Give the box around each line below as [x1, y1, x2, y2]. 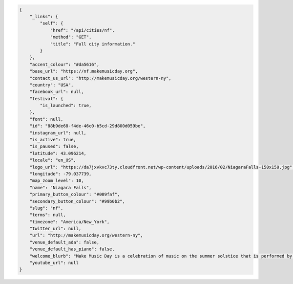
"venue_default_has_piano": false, [29, 246, 115, 252]
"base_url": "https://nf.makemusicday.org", [29, 68, 138, 74]
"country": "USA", [29, 82, 74, 87]
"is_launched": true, [40, 103, 92, 109]
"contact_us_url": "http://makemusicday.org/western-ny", [29, 75, 171, 81]
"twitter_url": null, [29, 226, 82, 232]
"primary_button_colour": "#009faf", [29, 192, 120, 197]
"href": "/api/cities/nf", [50, 27, 115, 33]
